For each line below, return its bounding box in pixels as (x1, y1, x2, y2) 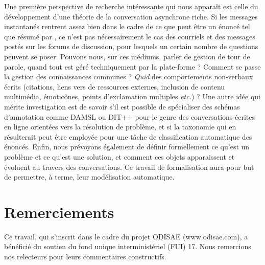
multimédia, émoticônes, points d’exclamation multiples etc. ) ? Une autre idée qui (4, 91, 260, 102)
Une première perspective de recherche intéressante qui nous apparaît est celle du (4, 1, 258, 11)
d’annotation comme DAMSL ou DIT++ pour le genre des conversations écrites (4, 111, 255, 122)
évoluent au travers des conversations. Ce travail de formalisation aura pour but (4, 161, 254, 172)
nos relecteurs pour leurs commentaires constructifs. (4, 251, 166, 261)
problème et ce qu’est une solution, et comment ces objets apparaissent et (4, 151, 235, 162)
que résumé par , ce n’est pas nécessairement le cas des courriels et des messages (4, 31, 255, 41)
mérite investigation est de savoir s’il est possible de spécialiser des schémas (4, 101, 240, 112)
